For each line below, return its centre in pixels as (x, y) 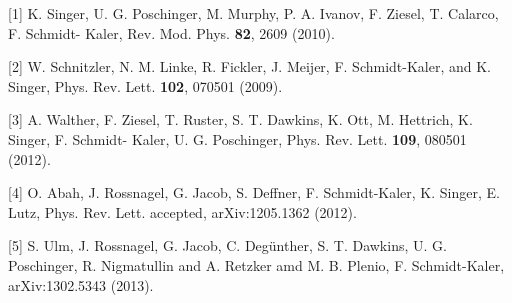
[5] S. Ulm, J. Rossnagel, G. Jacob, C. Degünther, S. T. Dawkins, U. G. (227, 245)
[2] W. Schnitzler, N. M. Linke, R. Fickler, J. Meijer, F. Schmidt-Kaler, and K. (249, 66)
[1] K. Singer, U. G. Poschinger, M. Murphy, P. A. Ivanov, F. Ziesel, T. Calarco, (253, 13)
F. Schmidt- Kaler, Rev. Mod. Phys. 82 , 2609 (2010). (171, 32)
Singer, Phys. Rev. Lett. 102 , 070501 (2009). (145, 85)
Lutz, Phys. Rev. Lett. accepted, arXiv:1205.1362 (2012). (182, 211)
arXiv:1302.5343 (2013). (81, 284)
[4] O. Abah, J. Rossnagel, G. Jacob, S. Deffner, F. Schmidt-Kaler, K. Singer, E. (254, 192)
